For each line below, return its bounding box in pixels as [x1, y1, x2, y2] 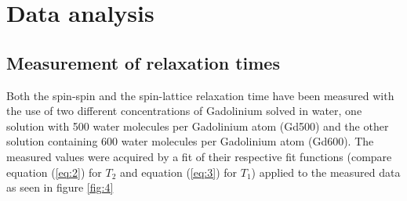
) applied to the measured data [251, 163, 401, 180]
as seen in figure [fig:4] [6, 179, 114, 196]
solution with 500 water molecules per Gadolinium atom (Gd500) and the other [6, 117, 389, 134]
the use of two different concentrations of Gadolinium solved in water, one [6, 102, 362, 119]
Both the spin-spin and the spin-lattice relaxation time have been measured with [6, 87, 394, 103]
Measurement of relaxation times [6, 50, 280, 74]
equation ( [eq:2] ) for [6, 163, 102, 180]
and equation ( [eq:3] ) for [120, 163, 238, 180]
